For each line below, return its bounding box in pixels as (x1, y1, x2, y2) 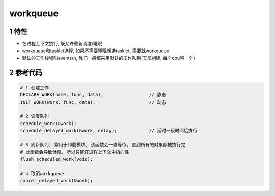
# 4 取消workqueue (20, 170, 65, 176)
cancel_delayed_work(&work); (20, 178, 93, 183)
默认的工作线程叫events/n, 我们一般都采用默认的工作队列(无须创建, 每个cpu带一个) (22, 55, 196, 61)
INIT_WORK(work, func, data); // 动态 (20, 99, 167, 105)
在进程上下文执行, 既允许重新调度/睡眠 (22, 41, 103, 47)
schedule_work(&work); (20, 120, 77, 126)
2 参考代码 (9, 68, 43, 77)
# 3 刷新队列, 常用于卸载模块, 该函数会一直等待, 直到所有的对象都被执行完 (20, 142, 185, 148)
